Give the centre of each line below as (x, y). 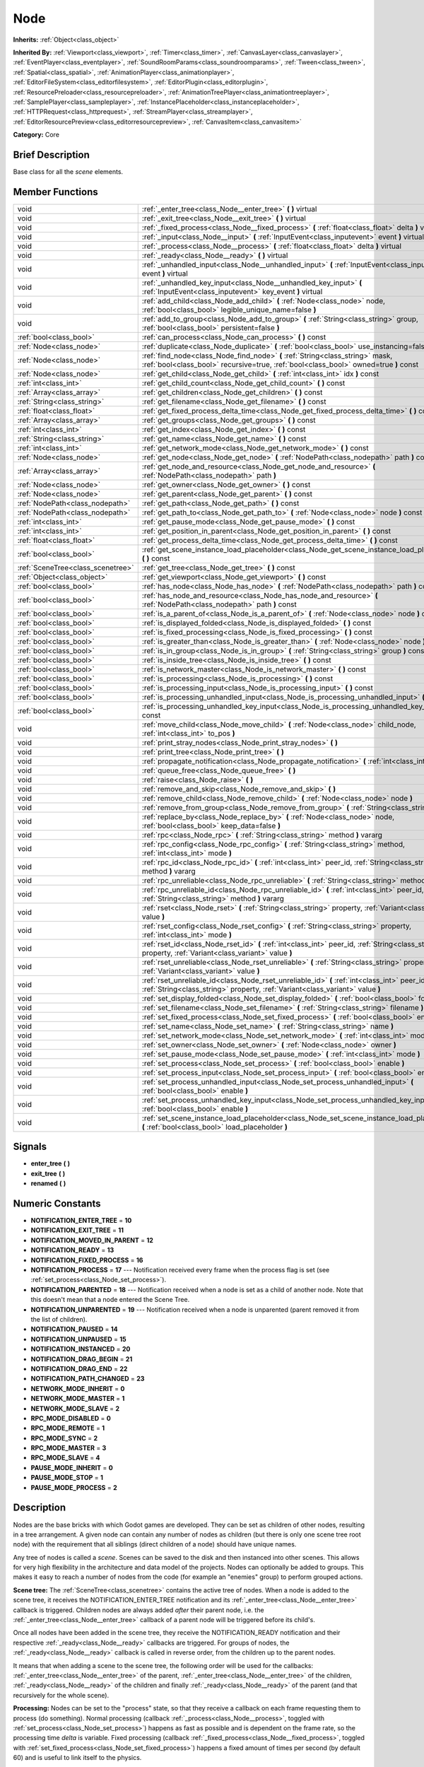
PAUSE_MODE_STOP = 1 (67, 1478)
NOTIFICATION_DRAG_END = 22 (79, 1368)
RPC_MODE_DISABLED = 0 (71, 1418)
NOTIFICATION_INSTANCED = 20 (81, 1349)
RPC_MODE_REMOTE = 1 (68, 1428)
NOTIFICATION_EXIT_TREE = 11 (77, 1231)
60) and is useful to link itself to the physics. (77, 1758)
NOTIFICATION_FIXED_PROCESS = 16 (87, 1260)
